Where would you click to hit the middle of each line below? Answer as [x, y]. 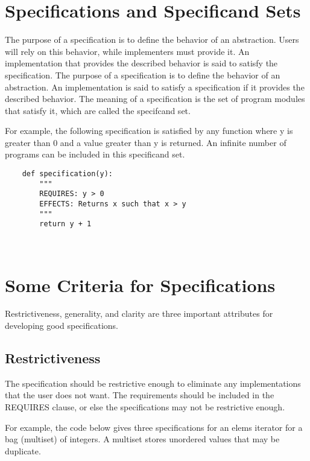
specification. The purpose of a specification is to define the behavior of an [143, 75]
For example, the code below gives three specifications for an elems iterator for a [154, 427]
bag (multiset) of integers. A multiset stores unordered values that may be [142, 439]
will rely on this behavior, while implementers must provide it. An [127, 51]
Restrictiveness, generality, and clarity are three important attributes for [139, 313]
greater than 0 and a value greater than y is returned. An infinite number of [146, 142]
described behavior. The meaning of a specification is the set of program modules [155, 99]
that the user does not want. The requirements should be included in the [140, 395]
